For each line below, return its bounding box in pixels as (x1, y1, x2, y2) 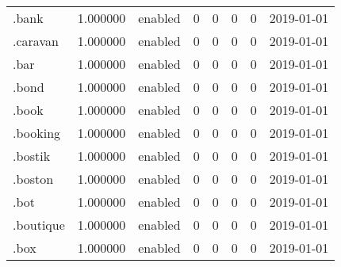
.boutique (13, 216, 65, 234)
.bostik (13, 147, 51, 165)
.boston (13, 170, 54, 188)
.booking (13, 124, 61, 142)
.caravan (13, 32, 59, 50)
